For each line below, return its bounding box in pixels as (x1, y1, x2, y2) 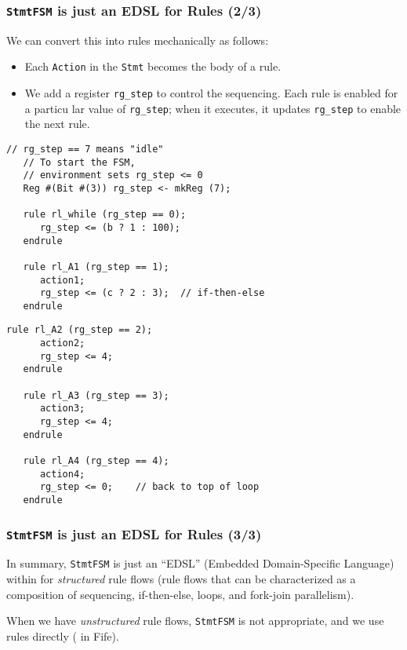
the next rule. (24, 115, 90, 132)
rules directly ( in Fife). (6, 627, 119, 644)
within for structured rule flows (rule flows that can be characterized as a (6, 571, 356, 587)
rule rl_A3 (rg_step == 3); (23, 389, 169, 401)
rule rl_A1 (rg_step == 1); (23, 261, 169, 272)
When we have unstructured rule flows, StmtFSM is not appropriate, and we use (6, 612, 384, 629)
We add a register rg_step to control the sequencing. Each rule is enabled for (24, 85, 398, 101)
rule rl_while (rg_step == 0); (23, 209, 187, 221)
